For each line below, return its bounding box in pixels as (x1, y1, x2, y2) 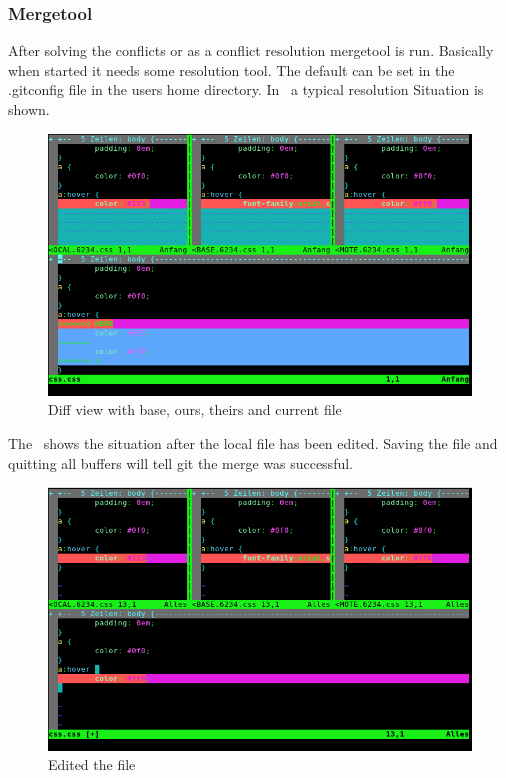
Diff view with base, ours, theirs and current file (48, 399, 342, 420)
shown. (8, 99, 50, 119)
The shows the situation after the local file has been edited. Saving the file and (8, 433, 498, 454)
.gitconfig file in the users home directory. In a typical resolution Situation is (8, 79, 484, 100)
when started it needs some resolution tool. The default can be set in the (8, 59, 455, 80)
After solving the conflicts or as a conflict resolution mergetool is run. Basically (8, 40, 494, 61)
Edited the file (48, 754, 136, 775)
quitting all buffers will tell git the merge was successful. (8, 452, 353, 473)
